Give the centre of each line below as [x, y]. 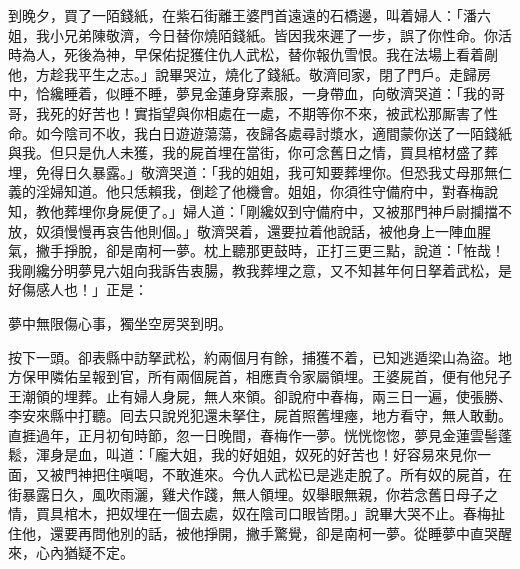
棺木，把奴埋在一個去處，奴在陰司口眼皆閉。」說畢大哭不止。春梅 [277, 513]
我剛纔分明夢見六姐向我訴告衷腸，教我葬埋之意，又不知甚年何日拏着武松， [253, 269]
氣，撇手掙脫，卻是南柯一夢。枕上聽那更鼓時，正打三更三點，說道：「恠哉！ [256, 250]
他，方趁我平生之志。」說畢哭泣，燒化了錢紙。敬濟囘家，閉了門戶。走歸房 [249, 73]
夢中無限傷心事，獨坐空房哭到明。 [120, 322]
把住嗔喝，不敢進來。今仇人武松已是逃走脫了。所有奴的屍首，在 [301, 474]
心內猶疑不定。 [84, 552]
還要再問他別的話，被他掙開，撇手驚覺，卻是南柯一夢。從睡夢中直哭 [273, 532]
